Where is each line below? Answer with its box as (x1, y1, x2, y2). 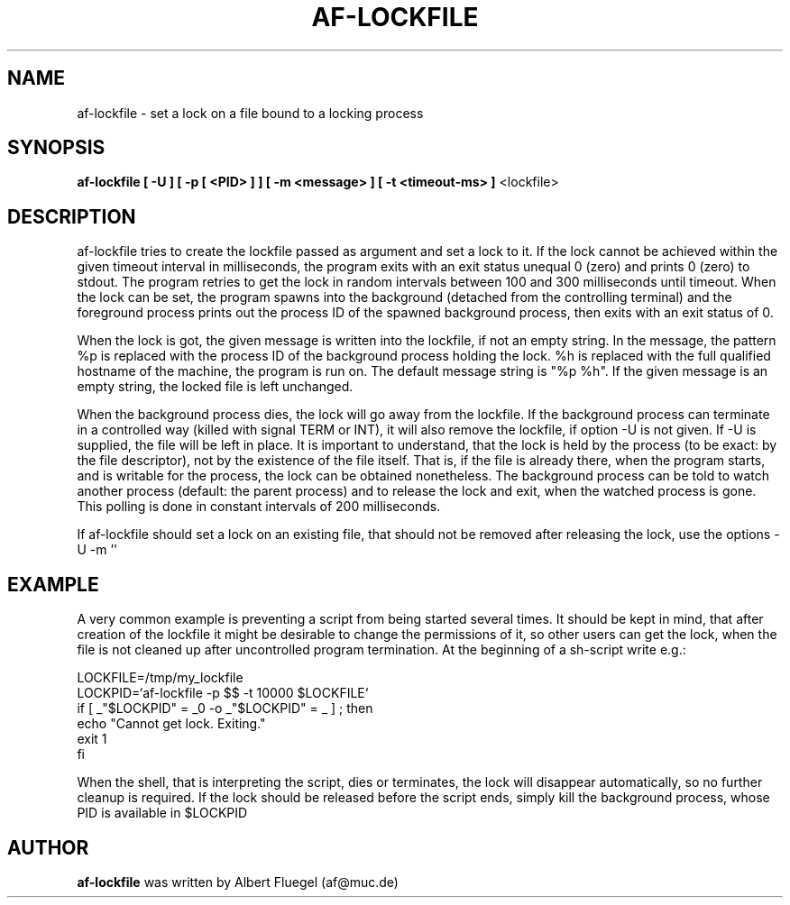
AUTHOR (7, 836, 89, 859)
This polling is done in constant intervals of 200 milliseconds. (77, 498, 441, 515)
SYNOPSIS (7, 136, 106, 160)
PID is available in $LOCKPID (77, 805, 248, 821)
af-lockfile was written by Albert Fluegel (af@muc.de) (77, 873, 399, 890)
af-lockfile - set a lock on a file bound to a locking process (77, 105, 424, 121)
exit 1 (77, 731, 107, 747)
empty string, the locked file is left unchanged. (77, 379, 354, 395)
